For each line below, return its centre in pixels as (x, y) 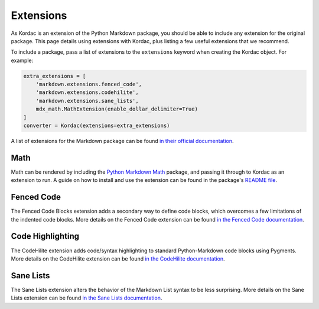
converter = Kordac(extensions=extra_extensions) (97, 126)
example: (22, 60)
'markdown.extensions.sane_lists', (87, 101)
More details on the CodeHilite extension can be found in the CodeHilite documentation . (118, 258)
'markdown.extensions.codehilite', (87, 92)
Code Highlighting (45, 236)
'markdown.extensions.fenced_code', (89, 84)
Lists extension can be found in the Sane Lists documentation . (87, 298)
